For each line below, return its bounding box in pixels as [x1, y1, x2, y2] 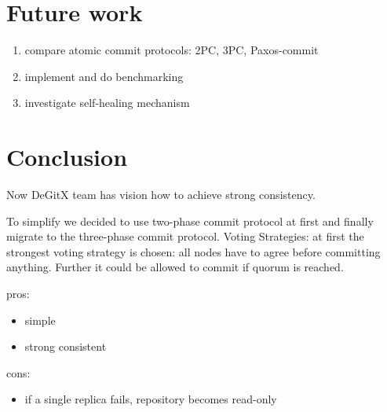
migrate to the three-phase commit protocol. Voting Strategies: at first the [6, 228, 364, 245]
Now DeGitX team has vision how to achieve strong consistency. [6, 186, 316, 203]
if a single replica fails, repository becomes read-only [24, 391, 277, 407]
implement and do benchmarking [24, 68, 184, 84]
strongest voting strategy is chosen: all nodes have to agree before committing [6, 243, 381, 259]
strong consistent [24, 338, 107, 355]
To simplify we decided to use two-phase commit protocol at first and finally [6, 212, 374, 229]
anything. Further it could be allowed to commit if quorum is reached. [6, 259, 344, 275]
